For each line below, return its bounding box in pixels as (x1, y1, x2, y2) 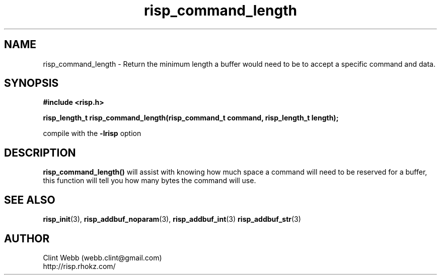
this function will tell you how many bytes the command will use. (43, 176, 256, 185)
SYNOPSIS (4, 77, 59, 90)
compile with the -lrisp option (43, 129, 141, 138)
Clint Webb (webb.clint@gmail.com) (43, 253, 162, 262)
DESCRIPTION (4, 146, 76, 159)
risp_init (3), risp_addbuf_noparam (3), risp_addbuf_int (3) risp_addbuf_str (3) (43, 215, 301, 224)
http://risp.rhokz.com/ (43, 261, 116, 270)
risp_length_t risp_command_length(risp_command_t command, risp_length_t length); (43, 113, 339, 122)
